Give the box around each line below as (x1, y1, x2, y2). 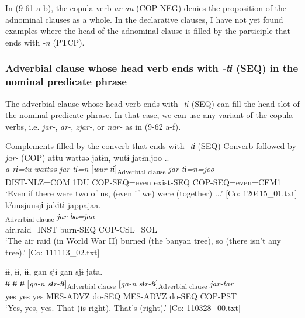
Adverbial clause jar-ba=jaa (5, 210, 95, 224)
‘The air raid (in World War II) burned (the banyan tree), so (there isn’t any (5, 234, 281, 247)
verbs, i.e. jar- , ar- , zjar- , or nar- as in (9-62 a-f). (5, 120, 181, 132)
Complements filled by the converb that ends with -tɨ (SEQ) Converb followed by (5, 140, 296, 152)
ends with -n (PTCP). (5, 36, 85, 48)
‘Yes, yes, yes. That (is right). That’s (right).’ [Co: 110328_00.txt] (5, 301, 241, 313)
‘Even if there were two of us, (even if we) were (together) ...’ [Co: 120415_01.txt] (5, 187, 297, 199)
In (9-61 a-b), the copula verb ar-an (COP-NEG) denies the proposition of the (5, 2, 287, 13)
